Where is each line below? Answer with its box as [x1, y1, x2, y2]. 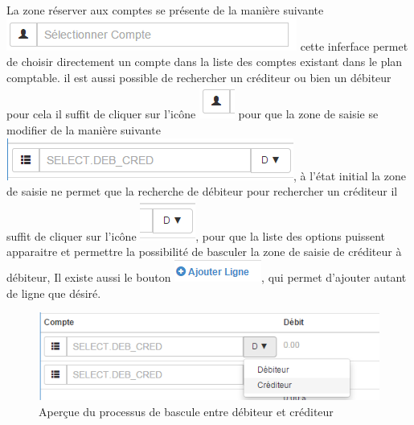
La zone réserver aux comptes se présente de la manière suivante [6, 2, 324, 18]
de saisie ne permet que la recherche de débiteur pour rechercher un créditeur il [6, 183, 398, 200]
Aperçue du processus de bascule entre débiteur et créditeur [39, 403, 334, 420]
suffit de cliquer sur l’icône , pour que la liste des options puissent [6, 227, 385, 244]
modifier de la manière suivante [6, 121, 161, 138]
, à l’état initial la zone [293, 167, 406, 184]
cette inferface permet [300, 37, 408, 54]
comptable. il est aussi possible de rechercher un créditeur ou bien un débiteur [6, 68, 391, 85]
